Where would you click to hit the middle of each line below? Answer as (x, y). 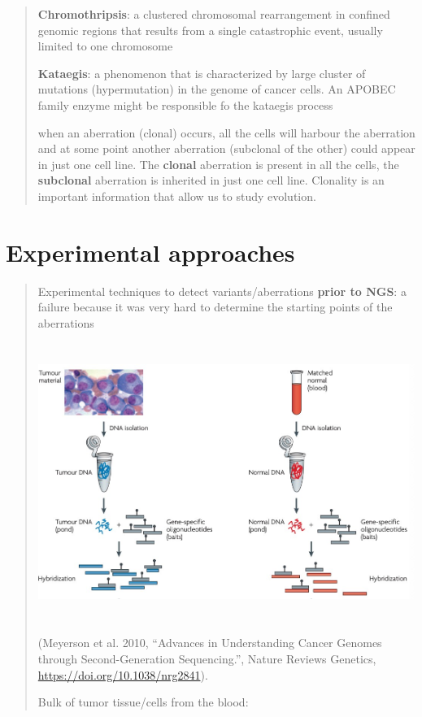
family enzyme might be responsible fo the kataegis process (185, 104)
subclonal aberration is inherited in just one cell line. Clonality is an (211, 180)
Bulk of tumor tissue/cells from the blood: (143, 702)
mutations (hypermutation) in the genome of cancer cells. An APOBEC (217, 89)
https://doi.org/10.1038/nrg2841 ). (123, 674)
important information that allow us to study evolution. (177, 196)
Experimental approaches (150, 252)
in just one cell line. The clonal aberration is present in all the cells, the (218, 164)
